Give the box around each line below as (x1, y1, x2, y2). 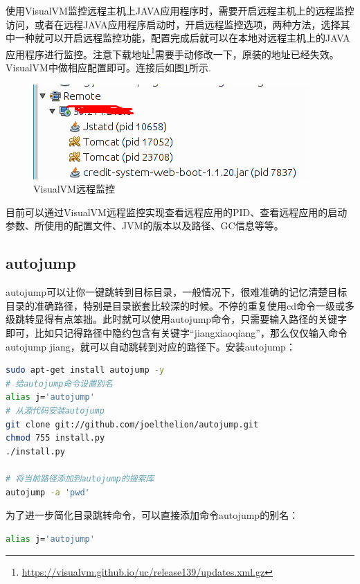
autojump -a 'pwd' (6, 487, 90, 497)
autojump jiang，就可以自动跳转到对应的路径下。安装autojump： (6, 339, 296, 353)
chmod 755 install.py (6, 433, 105, 443)
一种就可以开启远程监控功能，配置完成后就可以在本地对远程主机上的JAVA (15, 30, 350, 45)
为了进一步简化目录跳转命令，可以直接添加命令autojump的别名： (6, 508, 299, 522)
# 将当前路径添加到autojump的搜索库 (6, 473, 154, 484)
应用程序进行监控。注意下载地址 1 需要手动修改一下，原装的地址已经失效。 (6, 44, 339, 61)
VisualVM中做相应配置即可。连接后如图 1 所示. (6, 60, 211, 75)
